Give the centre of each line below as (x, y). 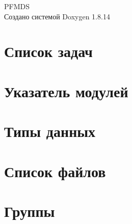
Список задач (48, 51)
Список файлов (55, 171)
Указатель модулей (66, 91)
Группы (30, 211)
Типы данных (50, 131)
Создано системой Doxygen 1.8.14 (57, 16)
